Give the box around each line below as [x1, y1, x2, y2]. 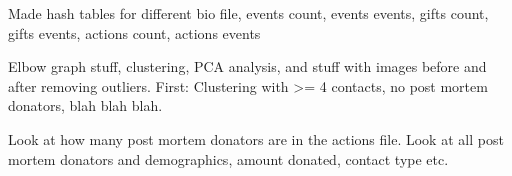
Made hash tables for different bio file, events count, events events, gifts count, [8, 3, 489, 23]
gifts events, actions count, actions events [8, 22, 261, 43]
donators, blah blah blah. [8, 95, 163, 116]
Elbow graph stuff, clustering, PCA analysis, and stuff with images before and [8, 56, 487, 77]
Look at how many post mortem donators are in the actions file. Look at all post [8, 128, 504, 149]
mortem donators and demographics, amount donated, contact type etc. [8, 148, 449, 169]
